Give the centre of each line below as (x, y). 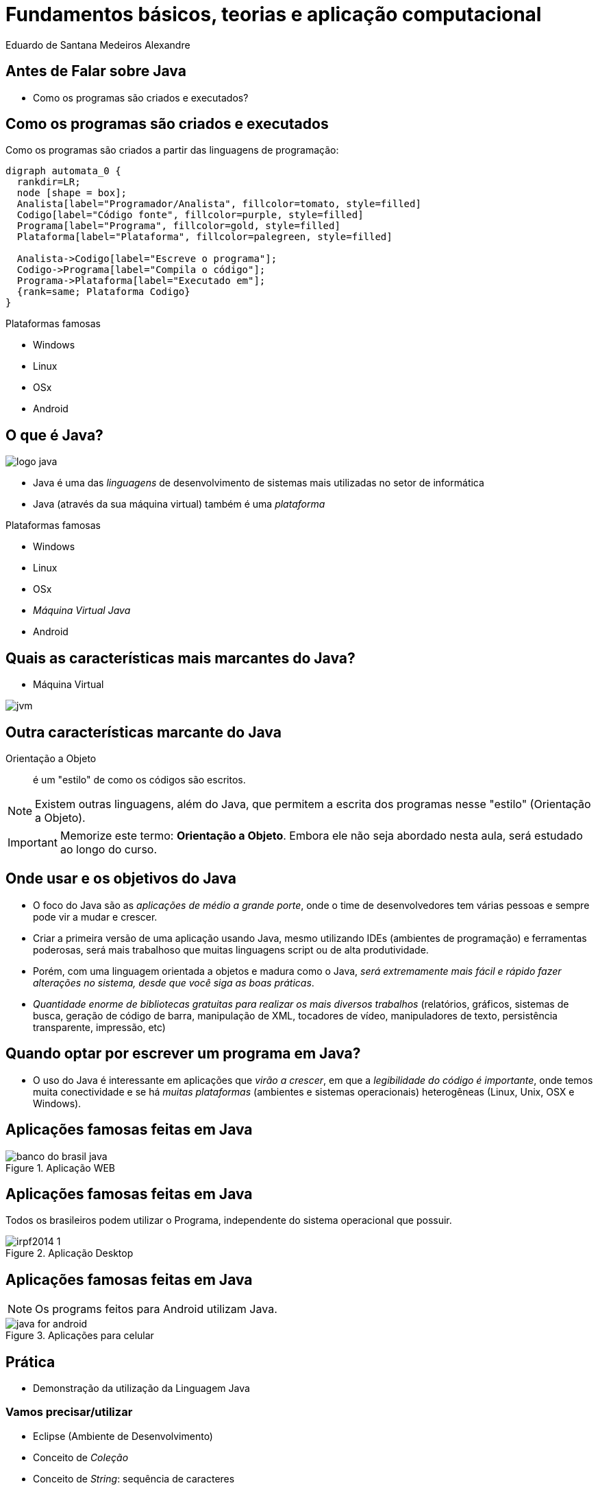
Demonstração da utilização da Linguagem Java (141, 1388)
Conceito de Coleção (81, 1457)
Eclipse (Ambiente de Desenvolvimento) (123, 1436)
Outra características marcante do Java (144, 732)
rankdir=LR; (49, 182)
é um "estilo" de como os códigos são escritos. (139, 779)
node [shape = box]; (72, 193)
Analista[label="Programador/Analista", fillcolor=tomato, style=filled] (219, 204)
